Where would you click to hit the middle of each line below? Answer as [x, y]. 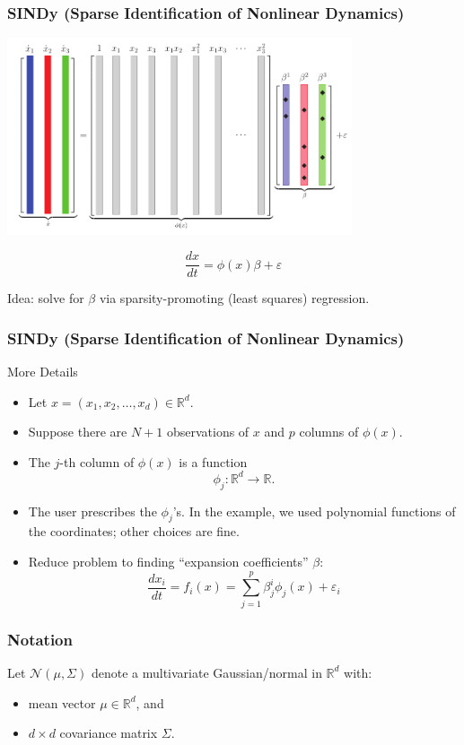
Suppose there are [78, 432]
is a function [213, 461]
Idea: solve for [46, 298]
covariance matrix [109, 733]
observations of [208, 432]
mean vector [62, 702]
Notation [40, 639]
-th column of [97, 461]
